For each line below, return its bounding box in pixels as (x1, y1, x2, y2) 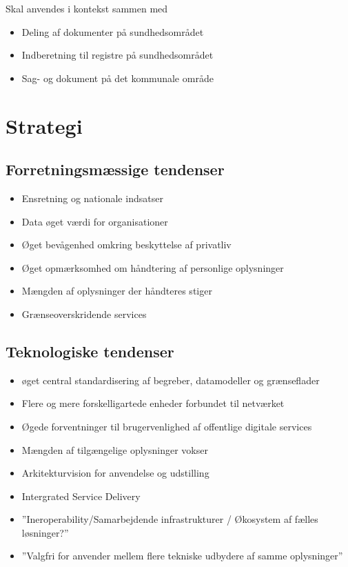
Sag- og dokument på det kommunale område (21, 70, 214, 85)
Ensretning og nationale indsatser (21, 190, 163, 205)
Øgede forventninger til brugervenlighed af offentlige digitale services (21, 419, 312, 433)
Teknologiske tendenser (6, 340, 174, 361)
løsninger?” (21, 525, 69, 539)
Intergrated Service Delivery (21, 488, 141, 503)
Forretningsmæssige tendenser (6, 159, 225, 180)
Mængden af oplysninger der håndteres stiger (21, 283, 212, 298)
